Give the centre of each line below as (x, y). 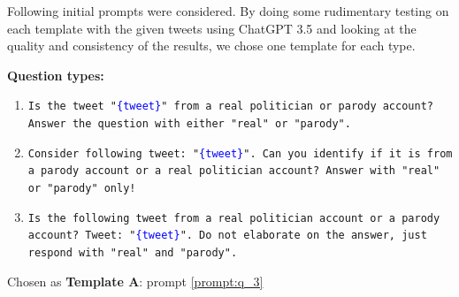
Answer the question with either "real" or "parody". (189, 124)
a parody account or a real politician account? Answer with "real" (234, 171)
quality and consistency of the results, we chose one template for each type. (211, 46)
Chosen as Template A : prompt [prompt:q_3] (135, 281)
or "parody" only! (82, 188)
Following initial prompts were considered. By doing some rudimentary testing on (228, 11)
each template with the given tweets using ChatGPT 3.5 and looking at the (212, 28)
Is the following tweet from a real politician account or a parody (234, 218)
